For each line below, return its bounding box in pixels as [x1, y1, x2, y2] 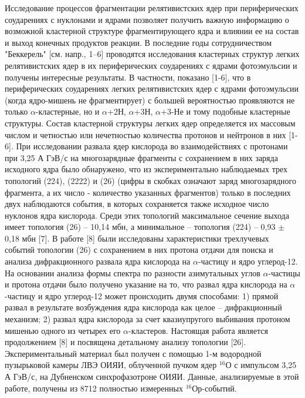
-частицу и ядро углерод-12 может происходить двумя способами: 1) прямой [5, 289, 279, 302]
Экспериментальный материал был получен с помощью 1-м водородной [5, 347, 262, 359]
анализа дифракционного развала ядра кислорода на [5, 255, 191, 267]
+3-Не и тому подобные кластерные [161, 105, 290, 118]
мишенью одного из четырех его [5, 324, 121, 336]
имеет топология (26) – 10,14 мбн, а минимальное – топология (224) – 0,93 [5, 220, 276, 233]
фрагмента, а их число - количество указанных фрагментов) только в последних [5, 186, 291, 198]
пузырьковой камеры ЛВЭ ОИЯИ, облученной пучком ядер [5, 359, 217, 371]
